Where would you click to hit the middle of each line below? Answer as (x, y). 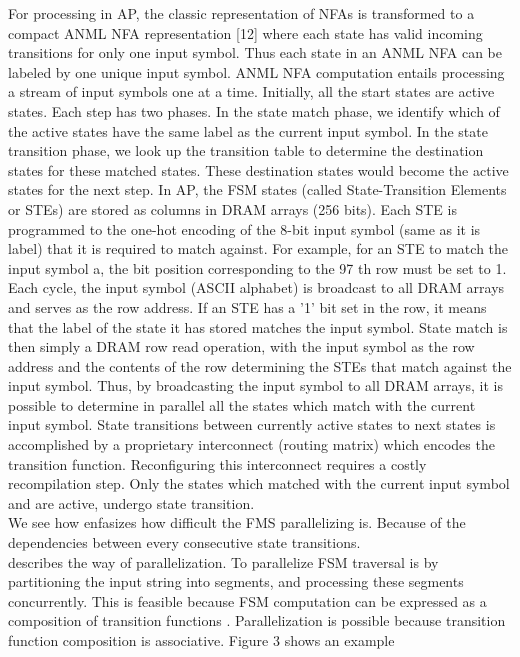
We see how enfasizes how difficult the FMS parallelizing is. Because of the (237, 522)
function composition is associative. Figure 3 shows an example (201, 640)
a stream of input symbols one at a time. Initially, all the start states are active (251, 91)
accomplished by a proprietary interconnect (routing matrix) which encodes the (251, 444)
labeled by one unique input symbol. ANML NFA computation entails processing (256, 71)
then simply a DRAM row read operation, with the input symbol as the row (241, 346)
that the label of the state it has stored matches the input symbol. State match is (258, 326)
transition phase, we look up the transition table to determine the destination (246, 150)
